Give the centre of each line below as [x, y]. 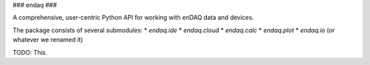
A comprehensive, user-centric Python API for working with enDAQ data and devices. [133, 18]
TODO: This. [30, 52]
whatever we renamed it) [48, 40]
